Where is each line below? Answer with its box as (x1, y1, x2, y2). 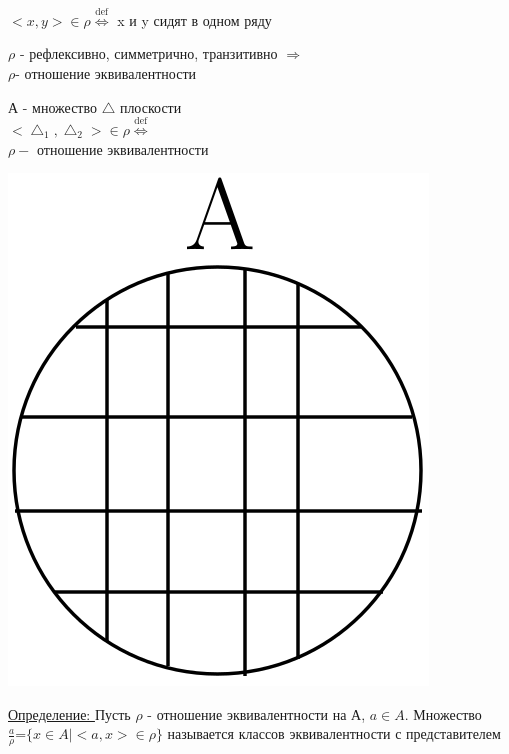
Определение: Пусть (8, 703, 131, 724)
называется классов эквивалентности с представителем (167, 723, 501, 744)
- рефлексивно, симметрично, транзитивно (19, 43, 278, 64)
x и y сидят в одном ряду (117, 9, 272, 30)
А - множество (8, 96, 97, 117)
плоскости (119, 96, 182, 117)
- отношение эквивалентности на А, (147, 703, 366, 724)
